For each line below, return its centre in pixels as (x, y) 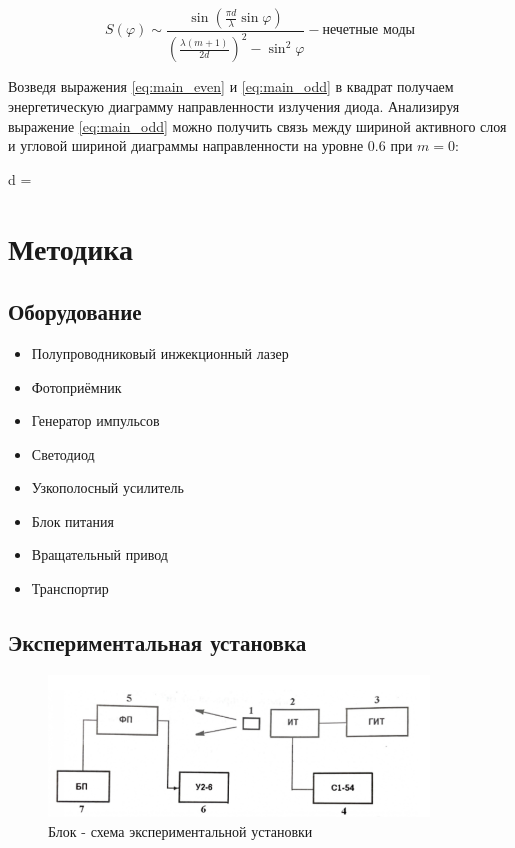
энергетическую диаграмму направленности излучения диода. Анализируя (234, 105)
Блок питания (73, 520)
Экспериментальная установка (157, 642)
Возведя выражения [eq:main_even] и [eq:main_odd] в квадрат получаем (231, 86)
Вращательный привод (99, 554)
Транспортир (70, 588)
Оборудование (75, 311)
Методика (71, 247)
